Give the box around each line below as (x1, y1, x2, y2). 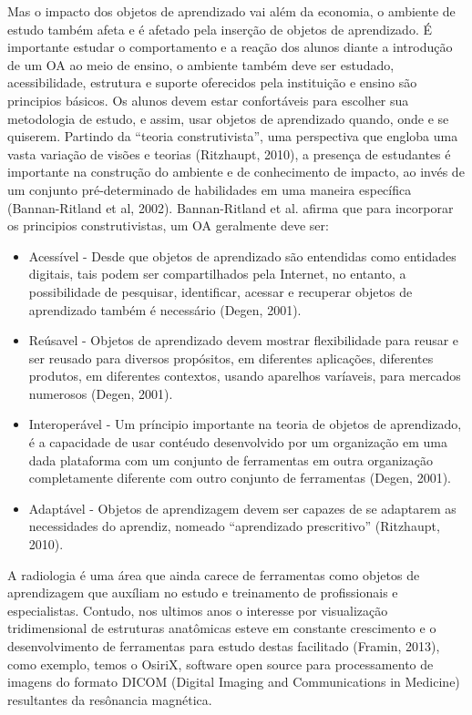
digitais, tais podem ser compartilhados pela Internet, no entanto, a (28, 264, 406, 283)
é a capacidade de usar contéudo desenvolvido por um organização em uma (28, 433, 447, 452)
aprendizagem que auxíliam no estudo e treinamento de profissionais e (7, 583, 398, 602)
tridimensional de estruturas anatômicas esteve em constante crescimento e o (7, 618, 436, 638)
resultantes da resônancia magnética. (7, 689, 212, 709)
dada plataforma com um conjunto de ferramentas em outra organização (28, 450, 434, 469)
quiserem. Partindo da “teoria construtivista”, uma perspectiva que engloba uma (7, 127, 458, 146)
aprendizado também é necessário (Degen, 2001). (28, 300, 302, 319)
